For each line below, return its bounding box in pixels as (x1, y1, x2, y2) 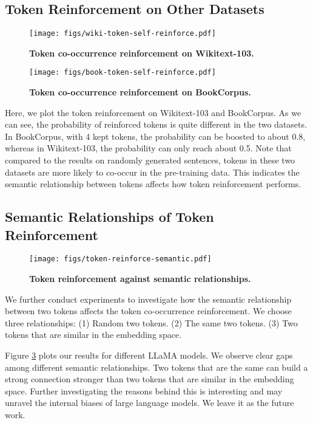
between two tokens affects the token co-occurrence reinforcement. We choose (5, 304, 292, 317)
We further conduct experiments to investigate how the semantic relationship (5, 292, 292, 305)
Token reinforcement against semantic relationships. (29, 272, 251, 285)
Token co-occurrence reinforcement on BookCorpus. (29, 86, 251, 98)
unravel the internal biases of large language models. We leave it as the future (5, 396, 294, 409)
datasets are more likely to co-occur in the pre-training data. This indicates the (5, 165, 300, 178)
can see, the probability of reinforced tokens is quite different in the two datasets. (5, 118, 307, 131)
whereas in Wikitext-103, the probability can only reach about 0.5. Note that (5, 142, 292, 154)
